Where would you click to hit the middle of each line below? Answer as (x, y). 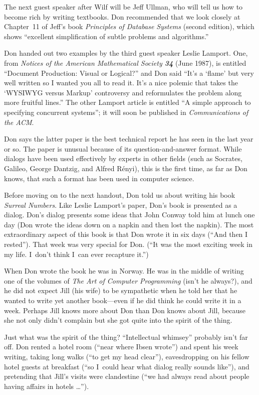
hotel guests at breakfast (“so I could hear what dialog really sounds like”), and (127, 366)
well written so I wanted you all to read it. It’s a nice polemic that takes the (121, 83)
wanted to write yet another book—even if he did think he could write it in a (123, 300)
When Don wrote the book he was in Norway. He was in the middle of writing (124, 271)
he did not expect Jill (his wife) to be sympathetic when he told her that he (121, 290)
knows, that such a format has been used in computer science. (99, 178)
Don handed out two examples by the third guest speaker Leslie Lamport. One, (126, 53)
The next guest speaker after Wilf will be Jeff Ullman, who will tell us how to (123, 7)
